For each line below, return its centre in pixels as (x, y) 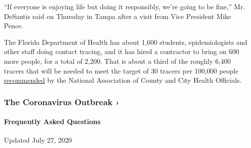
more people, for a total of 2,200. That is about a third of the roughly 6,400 (117, 61)
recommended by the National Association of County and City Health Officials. (123, 80)
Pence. (14, 26)
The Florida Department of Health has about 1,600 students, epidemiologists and (126, 42)
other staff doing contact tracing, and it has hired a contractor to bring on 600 (122, 51)
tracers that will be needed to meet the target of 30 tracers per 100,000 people (121, 70)
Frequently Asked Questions (52, 121)
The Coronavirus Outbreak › (62, 102)
